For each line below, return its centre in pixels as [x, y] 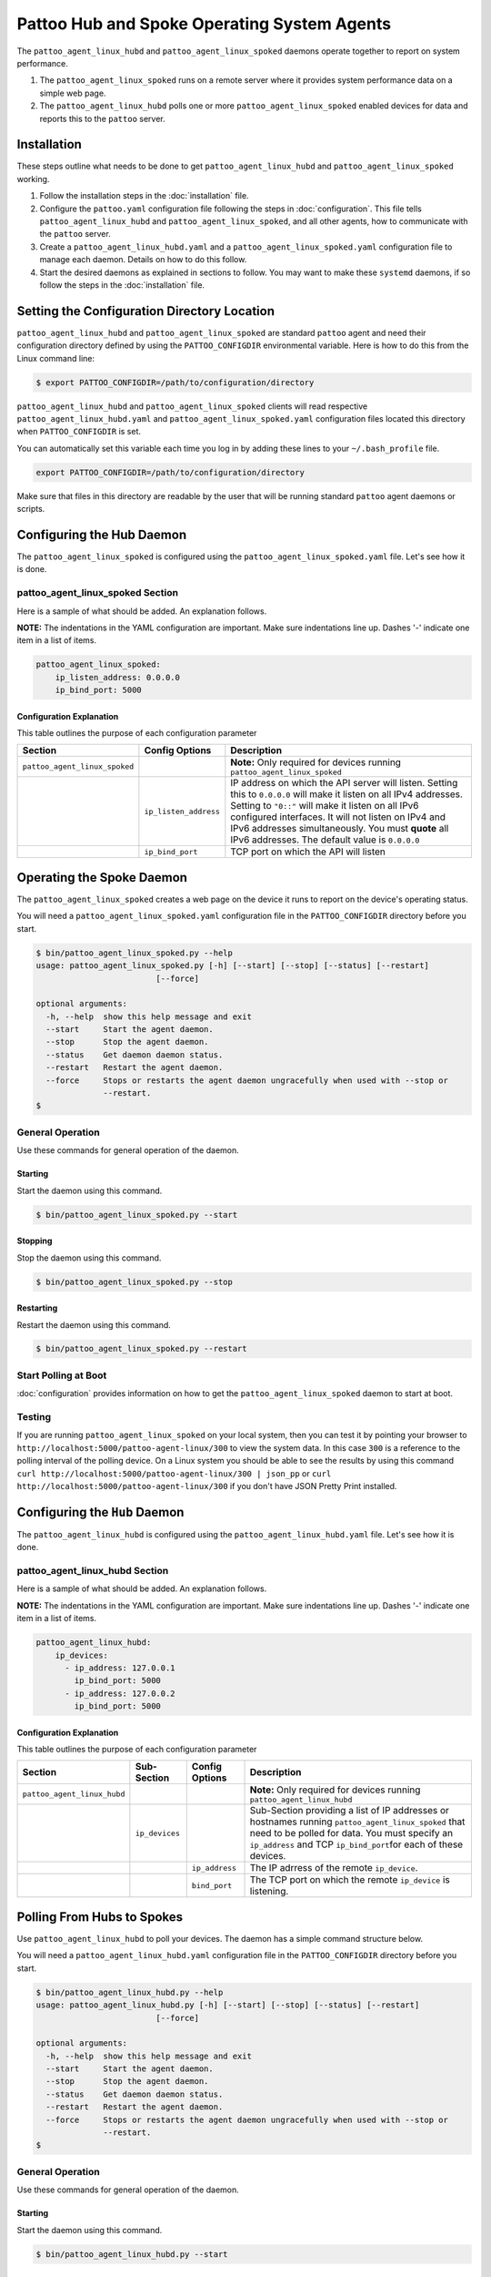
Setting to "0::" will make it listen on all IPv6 [325, 806]
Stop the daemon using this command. [89, 1258]
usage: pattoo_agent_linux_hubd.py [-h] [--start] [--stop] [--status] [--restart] [228, 2005]
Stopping [35, 1241]
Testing [34, 1416]
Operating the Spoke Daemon [102, 878]
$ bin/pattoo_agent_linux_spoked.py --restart [141, 1349]
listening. [269, 1892]
